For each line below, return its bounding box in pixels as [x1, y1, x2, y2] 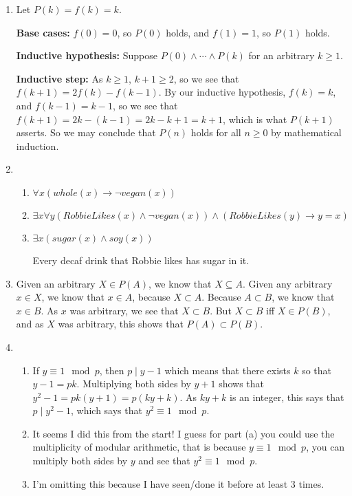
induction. [16, 138, 59, 153]
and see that [138, 453, 190, 468]
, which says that [70, 403, 142, 418]
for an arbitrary [248, 48, 315, 63]
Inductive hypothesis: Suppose [16, 48, 157, 63]
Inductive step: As [16, 71, 103, 85]
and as [16, 316, 44, 331]
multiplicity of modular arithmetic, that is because [32, 440, 246, 454]
